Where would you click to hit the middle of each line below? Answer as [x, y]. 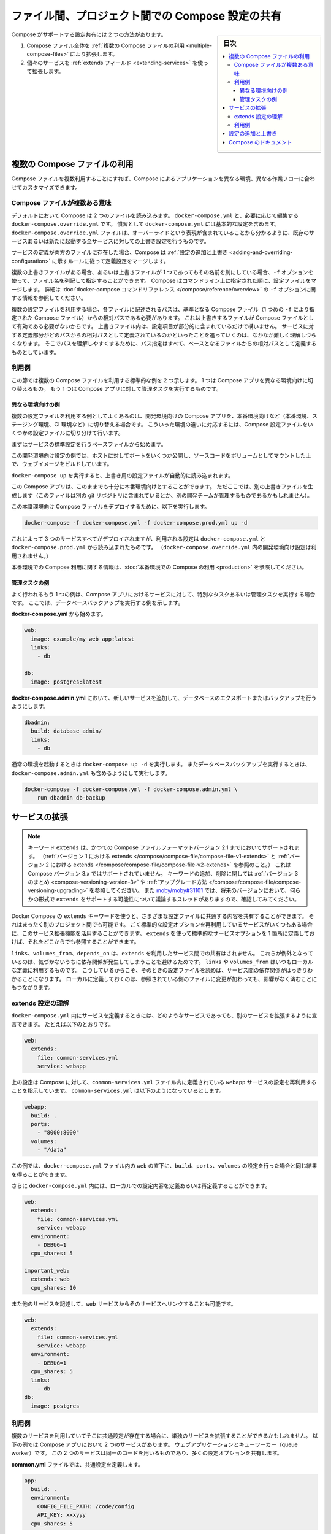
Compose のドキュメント [261, 142]
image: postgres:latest [67, 682]
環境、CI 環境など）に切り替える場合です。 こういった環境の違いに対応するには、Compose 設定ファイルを [173, 424]
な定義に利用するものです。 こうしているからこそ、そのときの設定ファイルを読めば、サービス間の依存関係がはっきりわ [162, 970]
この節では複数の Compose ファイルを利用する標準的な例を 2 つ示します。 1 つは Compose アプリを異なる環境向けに [160, 380]
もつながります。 [33, 987]
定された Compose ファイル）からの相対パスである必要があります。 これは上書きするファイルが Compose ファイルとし [162, 318]
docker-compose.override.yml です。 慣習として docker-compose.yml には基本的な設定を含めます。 [146, 224]
